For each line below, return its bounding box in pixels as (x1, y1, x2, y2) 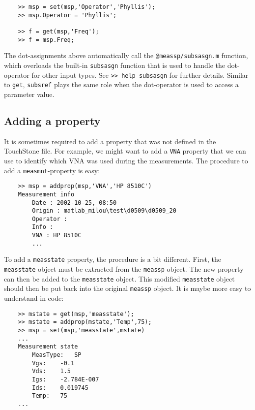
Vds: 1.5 (32, 368, 71, 375)
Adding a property (4, 113, 101, 128)
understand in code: (4, 293, 64, 303)
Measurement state (18, 343, 78, 350)
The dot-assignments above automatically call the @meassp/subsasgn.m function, (4, 50, 248, 61)
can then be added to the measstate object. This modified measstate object (4, 273, 235, 284)
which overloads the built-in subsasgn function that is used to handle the (4, 60, 225, 70)
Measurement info (18, 190, 75, 198)
